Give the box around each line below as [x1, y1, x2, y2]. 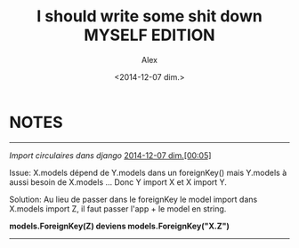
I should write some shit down [36, 6, 263, 27]
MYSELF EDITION [84, 25, 215, 45]
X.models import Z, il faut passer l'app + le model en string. [9, 203, 227, 214]
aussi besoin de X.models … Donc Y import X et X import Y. [9, 176, 227, 188]
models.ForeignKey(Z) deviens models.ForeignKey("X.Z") [9, 220, 230, 231]
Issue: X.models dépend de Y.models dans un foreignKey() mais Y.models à [9, 167, 287, 178]
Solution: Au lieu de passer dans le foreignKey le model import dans [9, 194, 258, 204]
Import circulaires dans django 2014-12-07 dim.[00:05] [9, 149, 212, 161]
